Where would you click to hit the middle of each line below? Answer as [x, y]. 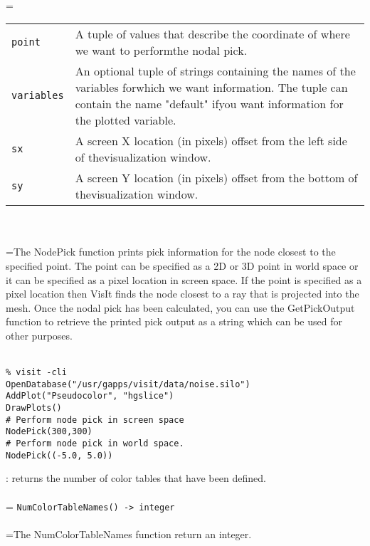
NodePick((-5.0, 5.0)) [59, 455]
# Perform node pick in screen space [95, 420]
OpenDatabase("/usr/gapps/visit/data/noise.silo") [128, 384]
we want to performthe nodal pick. [161, 51]
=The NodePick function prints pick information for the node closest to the [171, 252]
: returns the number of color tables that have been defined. [136, 478]
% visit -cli [36, 373]
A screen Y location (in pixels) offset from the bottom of [216, 178]
